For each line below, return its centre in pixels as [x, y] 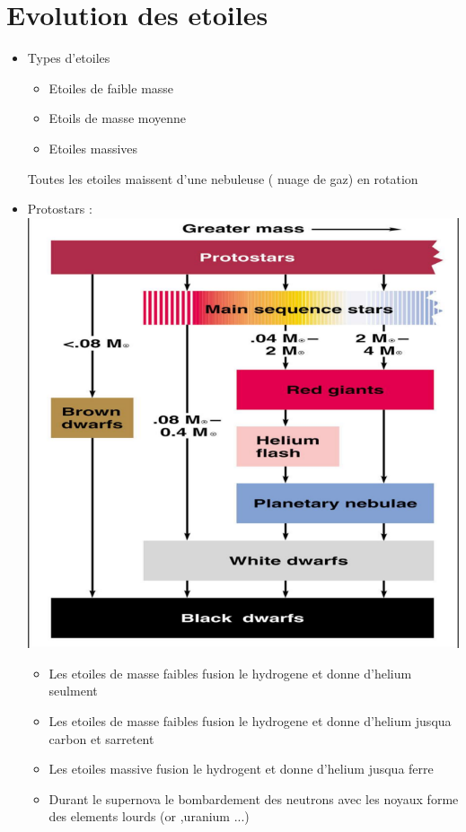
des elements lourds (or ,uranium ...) [149, 816]
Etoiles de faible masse [111, 88]
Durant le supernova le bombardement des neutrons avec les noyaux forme [254, 798]
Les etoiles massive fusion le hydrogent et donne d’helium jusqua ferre [241, 769]
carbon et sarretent [101, 738]
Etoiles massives [93, 148]
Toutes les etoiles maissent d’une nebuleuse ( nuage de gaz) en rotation [223, 178]
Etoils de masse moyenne [118, 118]
